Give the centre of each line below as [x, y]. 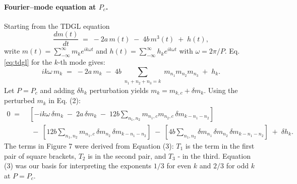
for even [179, 166]
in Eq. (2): [65, 100]
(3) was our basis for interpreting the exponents [78, 166]
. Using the [221, 90]
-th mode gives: [81, 62]
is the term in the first [220, 145]
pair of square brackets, [40, 155]
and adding [57, 90]
